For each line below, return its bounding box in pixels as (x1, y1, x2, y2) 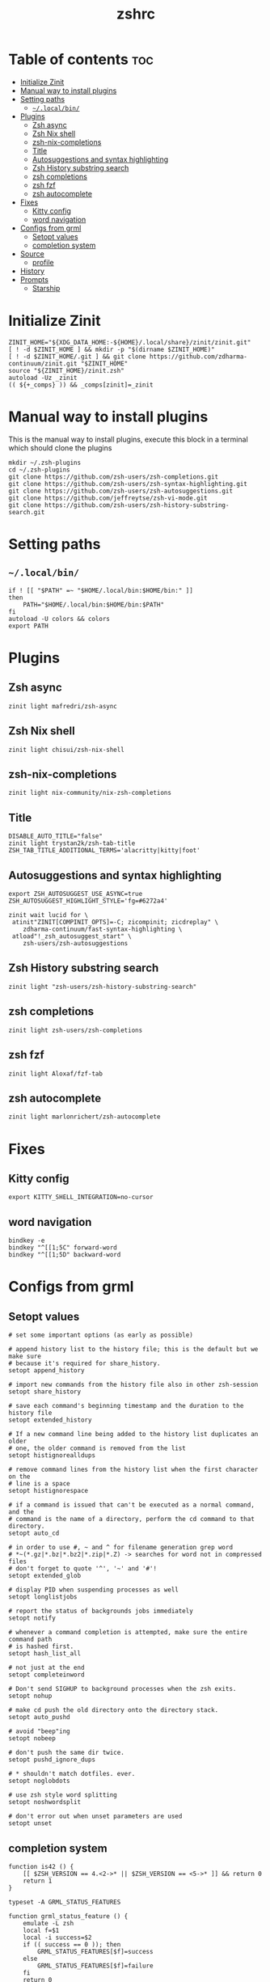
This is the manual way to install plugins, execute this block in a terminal (8, 434, 248, 444)
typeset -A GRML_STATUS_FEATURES (8, 1898, 121, 1906)
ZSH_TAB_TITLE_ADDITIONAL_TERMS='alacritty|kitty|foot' (8, 847, 200, 855)
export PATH (8, 622, 49, 630)
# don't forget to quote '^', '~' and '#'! (8, 1565, 158, 1573)
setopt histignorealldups (8, 1452, 95, 1460)
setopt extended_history (8, 1416, 92, 1424)
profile (32, 257, 54, 267)
